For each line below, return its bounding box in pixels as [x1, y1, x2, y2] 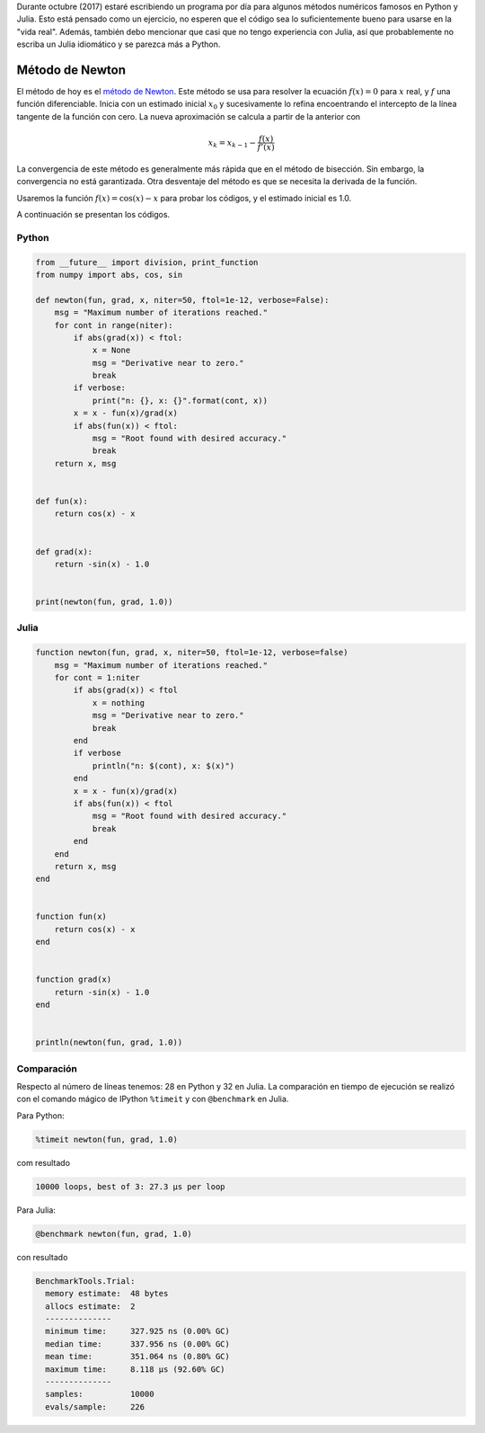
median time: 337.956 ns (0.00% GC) [45, 1339, 231, 1348]
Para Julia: [16, 1205, 56, 1215]
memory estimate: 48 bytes [45, 1288, 169, 1299]
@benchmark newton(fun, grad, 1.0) [35, 1228, 192, 1239]
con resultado [16, 1251, 68, 1262]
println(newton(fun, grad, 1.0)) [35, 1037, 183, 1047]
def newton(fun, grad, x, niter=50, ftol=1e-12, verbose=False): [35, 295, 330, 305]
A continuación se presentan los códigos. [16, 209, 171, 220]
